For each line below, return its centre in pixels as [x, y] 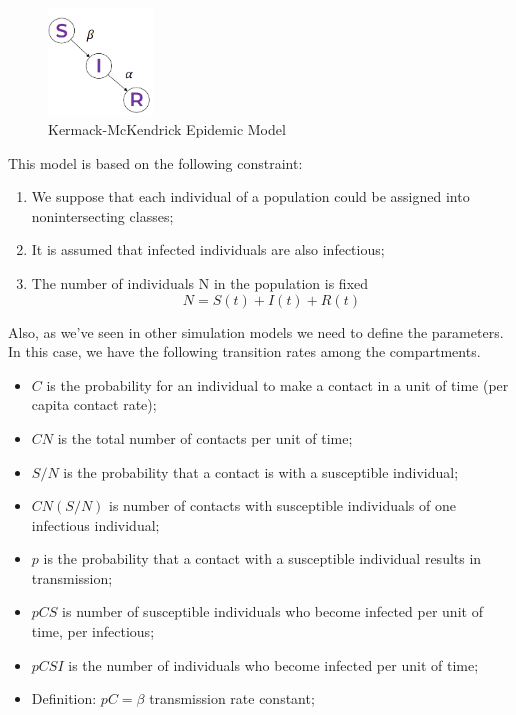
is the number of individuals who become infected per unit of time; [273, 664]
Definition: [64, 698]
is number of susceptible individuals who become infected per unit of [272, 611]
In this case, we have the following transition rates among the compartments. [244, 351]
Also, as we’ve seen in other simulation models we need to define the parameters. [256, 331]
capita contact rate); [94, 404]
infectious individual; [95, 524]
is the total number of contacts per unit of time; [205, 437]
